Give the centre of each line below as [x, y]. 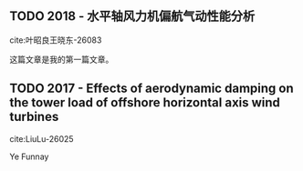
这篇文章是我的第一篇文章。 [62, 59]
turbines [34, 117]
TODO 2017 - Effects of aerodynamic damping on [151, 89]
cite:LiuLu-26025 [42, 138]
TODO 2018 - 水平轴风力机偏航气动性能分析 [132, 16]
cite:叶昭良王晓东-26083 [56, 40]
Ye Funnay [29, 156]
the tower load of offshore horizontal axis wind [145, 103]
